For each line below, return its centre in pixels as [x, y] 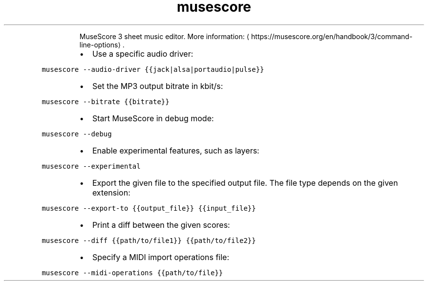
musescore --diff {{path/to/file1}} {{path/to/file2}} [149, 240]
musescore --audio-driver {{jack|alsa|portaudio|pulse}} [153, 69]
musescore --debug [77, 134]
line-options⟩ [100, 44]
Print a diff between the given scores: [161, 225]
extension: [111, 192]
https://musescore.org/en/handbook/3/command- [332, 36]
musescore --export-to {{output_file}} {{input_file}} [149, 208]
